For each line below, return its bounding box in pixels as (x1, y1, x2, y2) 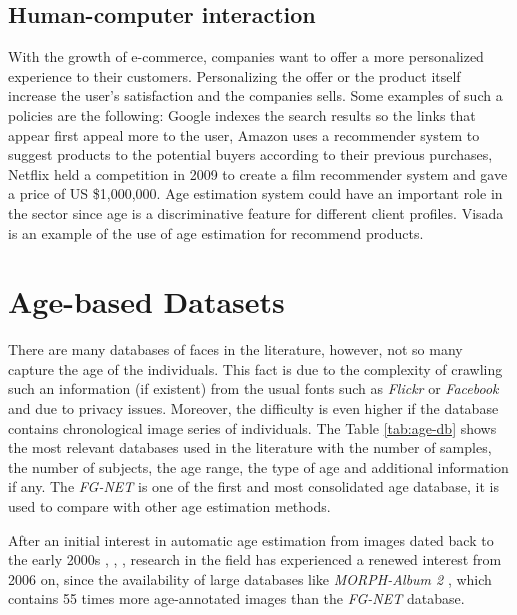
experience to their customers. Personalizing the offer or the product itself (8, 65, 461, 86)
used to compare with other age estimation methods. (8, 496, 331, 517)
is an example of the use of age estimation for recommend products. (8, 222, 424, 243)
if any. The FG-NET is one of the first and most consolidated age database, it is (8, 476, 499, 497)
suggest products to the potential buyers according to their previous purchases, (8, 144, 493, 165)
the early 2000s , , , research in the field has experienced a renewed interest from (8, 549, 502, 570)
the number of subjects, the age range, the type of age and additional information (8, 456, 509, 477)
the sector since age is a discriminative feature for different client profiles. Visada (8, 202, 504, 223)
